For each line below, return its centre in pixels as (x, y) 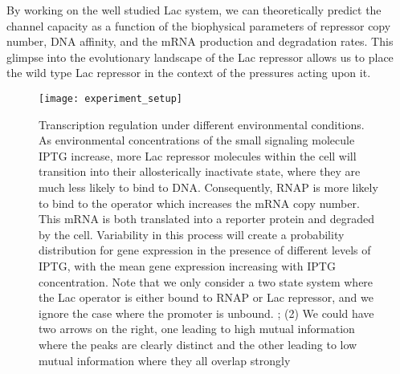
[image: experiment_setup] (110, 98)
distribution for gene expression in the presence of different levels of (205, 250)
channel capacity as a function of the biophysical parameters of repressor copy (199, 25)
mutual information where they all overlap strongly (165, 360)
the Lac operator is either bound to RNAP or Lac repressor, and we (206, 297)
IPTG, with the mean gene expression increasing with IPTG (187, 265)
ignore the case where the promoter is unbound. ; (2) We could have (206, 313)
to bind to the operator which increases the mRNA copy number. (199, 203)
